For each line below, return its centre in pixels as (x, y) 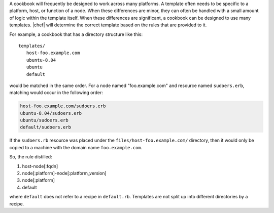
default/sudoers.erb (45, 127)
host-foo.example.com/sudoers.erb (63, 106)
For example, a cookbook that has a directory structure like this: (76, 34)
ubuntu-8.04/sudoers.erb (51, 113)
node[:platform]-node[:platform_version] (64, 173)
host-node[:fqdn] (40, 166)
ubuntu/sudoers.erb (44, 120)
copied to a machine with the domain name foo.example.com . (76, 147)
